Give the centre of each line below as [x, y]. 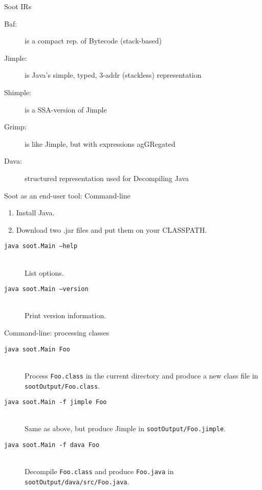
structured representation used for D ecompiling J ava [107, 178]
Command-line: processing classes [57, 332]
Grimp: [15, 127]
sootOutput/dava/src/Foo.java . [77, 481]
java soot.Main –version [46, 289]
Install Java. [35, 213]
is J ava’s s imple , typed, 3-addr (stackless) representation [113, 75]
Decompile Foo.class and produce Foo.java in [99, 471]
